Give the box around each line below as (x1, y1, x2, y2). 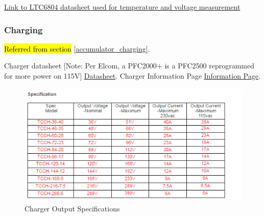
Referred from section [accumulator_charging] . (4, 43, 150, 54)
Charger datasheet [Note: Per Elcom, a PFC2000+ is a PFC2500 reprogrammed (4, 60, 254, 71)
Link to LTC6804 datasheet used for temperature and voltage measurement (4, 2, 241, 12)
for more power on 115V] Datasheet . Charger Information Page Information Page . (4, 70, 260, 81)
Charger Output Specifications (25, 203, 120, 213)
